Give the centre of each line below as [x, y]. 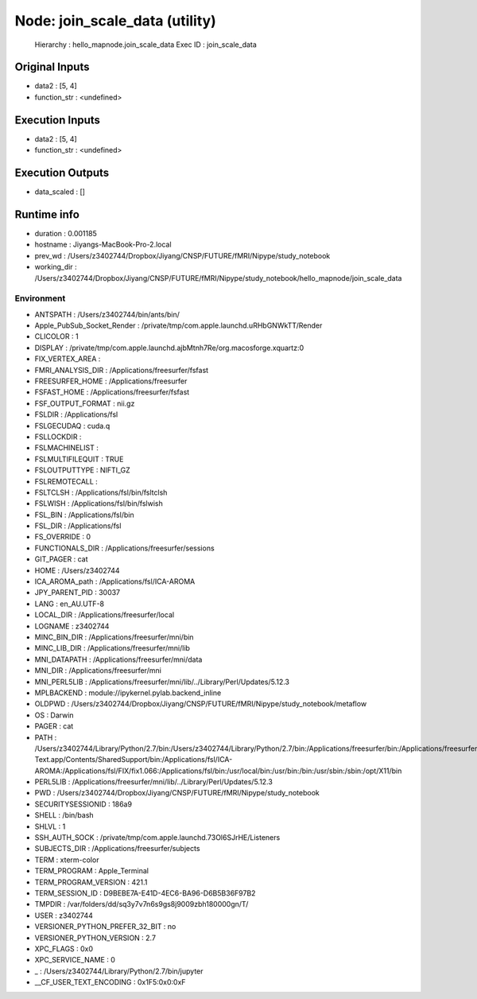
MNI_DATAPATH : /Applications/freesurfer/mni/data [118, 659]
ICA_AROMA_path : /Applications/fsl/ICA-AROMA [115, 581]
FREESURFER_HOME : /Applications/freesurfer [111, 381]
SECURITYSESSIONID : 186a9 [83, 804]
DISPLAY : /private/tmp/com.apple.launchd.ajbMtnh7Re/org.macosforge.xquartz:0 [169, 348]
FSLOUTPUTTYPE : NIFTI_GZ [82, 470]
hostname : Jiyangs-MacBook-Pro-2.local [103, 245]
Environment [40, 298]
